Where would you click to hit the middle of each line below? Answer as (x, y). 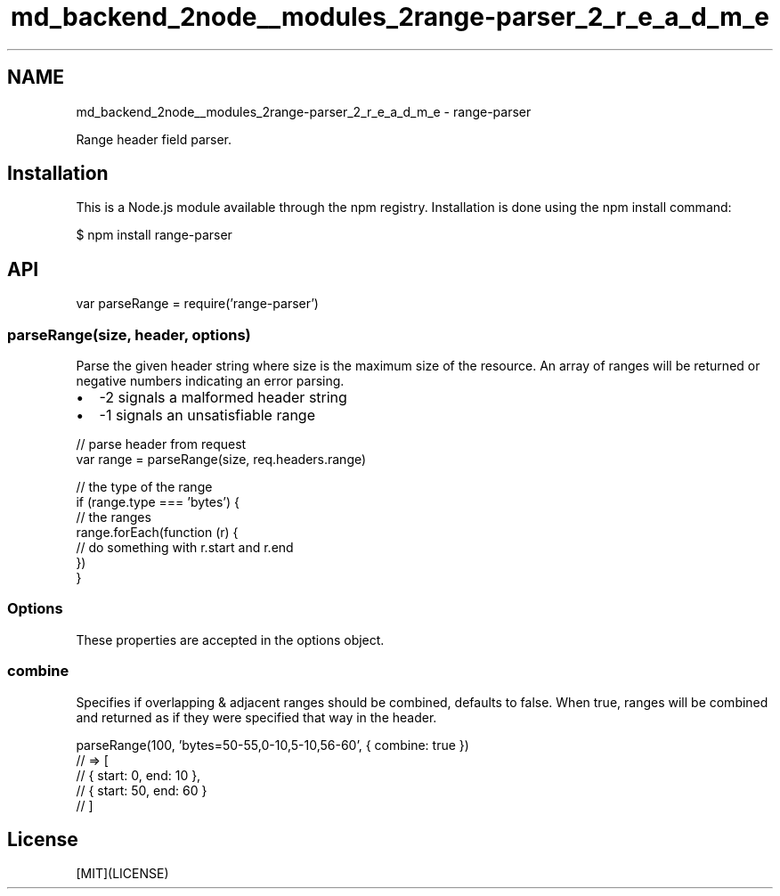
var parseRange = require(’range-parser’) (197, 304)
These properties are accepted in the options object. (230, 639)
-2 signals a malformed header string (223, 398)
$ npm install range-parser (154, 235)
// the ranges (114, 517)
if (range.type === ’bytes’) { (158, 502)
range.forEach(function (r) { (157, 533)
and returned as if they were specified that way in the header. (256, 717)
